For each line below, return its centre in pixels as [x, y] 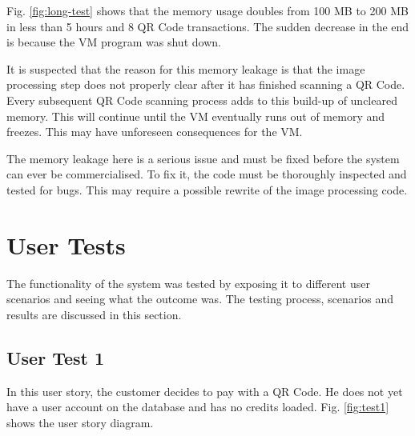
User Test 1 [56, 357]
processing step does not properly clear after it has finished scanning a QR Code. [206, 84]
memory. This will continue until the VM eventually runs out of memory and [196, 116]
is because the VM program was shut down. [114, 42]
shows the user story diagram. [80, 422]
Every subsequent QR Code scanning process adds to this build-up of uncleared [202, 100]
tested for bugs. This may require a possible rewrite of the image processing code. [207, 189]
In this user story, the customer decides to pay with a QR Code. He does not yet [205, 391]
